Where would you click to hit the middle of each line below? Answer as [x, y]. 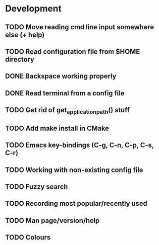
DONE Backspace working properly [61, 76]
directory [20, 59]
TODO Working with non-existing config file [74, 170]
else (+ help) [25, 35]
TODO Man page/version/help [53, 220]
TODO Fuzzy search [37, 187]
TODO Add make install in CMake [57, 128]
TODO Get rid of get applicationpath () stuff [68, 111]
